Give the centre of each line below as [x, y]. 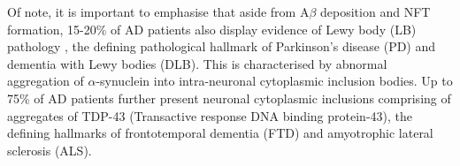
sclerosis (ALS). [50, 150]
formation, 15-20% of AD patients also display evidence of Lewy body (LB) [212, 29]
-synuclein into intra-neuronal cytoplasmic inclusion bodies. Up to [274, 81]
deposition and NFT [376, 11]
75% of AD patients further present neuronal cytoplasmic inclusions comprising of [229, 98]
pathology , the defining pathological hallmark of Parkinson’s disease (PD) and [222, 46]
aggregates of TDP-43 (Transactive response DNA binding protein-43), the [210, 115]
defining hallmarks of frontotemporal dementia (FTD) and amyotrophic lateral [220, 133]
